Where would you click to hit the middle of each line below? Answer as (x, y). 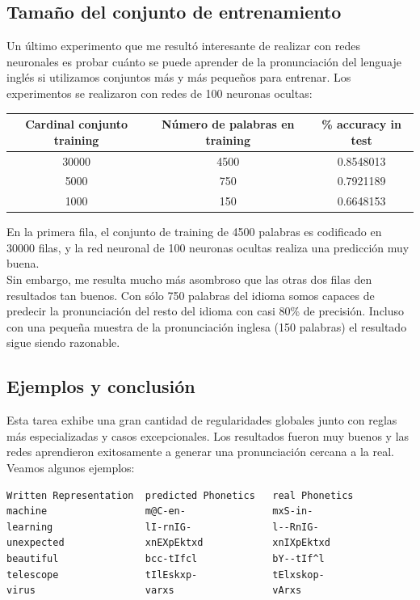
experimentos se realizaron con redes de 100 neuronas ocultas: (160, 93)
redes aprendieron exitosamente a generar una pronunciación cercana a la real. (200, 452)
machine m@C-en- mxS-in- (160, 511)
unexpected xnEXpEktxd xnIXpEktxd (168, 543)
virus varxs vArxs (154, 591)
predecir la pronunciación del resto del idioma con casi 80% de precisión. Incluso (206, 311)
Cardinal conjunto (77, 124)
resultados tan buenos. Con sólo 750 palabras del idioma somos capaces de (191, 295)
